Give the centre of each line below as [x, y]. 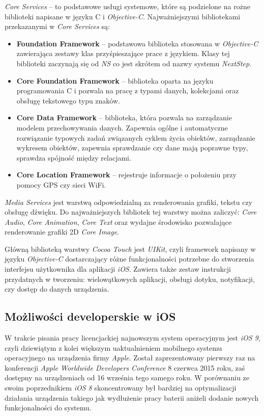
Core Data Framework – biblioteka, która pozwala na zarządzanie [124, 118]
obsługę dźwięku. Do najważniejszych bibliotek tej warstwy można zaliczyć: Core [131, 212]
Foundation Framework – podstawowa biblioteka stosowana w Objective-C [137, 43]
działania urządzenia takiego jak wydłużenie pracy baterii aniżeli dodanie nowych [132, 397]
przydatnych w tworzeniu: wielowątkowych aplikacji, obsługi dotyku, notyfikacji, [130, 279]
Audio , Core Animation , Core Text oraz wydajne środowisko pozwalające [118, 222]
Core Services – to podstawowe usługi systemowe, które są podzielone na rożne [127, 6]
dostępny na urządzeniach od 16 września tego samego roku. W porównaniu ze [127, 378]
